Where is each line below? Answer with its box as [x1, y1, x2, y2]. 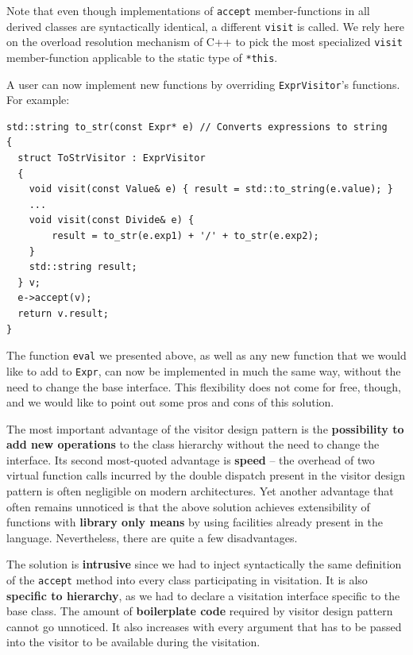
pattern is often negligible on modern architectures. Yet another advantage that [6, 483, 394, 499]
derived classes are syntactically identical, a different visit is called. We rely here [6, 17, 405, 34]
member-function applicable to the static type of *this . [6, 48, 278, 65]
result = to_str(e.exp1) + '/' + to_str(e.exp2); [52, 230, 319, 242]
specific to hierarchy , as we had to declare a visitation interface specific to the [6, 587, 400, 603]
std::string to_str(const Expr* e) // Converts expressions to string [6, 121, 388, 133]
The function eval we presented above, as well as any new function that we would [6, 347, 407, 364]
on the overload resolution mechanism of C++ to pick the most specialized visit [6, 33, 403, 50]
